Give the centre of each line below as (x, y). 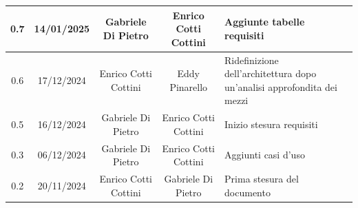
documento (248, 192)
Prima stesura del (262, 179)
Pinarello (189, 86)
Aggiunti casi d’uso (265, 155)
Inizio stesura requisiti (271, 124)
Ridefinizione (252, 60)
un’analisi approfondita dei (281, 86)
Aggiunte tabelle (265, 22)
